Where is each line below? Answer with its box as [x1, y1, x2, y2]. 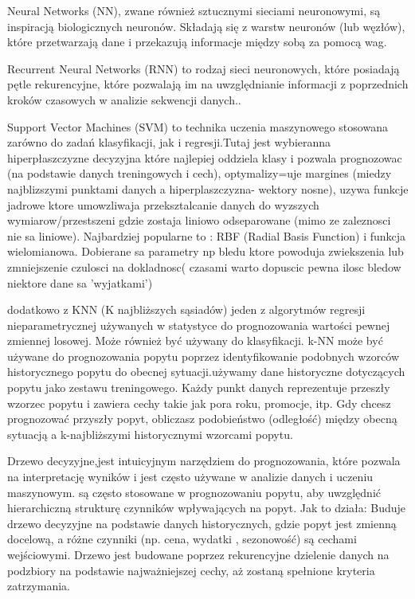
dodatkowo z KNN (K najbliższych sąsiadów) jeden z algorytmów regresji [7, 301, 366, 318]
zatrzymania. [7, 577, 70, 594]
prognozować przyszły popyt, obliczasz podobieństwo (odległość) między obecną [7, 410, 397, 427]
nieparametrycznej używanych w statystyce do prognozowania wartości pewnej [7, 316, 390, 333]
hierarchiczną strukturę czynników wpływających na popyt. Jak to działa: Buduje [7, 499, 406, 516]
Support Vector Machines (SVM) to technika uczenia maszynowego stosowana [7, 118, 388, 135]
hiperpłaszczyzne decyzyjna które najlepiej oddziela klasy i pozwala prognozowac [7, 149, 402, 166]
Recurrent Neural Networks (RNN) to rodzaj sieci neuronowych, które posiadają [7, 60, 400, 76]
